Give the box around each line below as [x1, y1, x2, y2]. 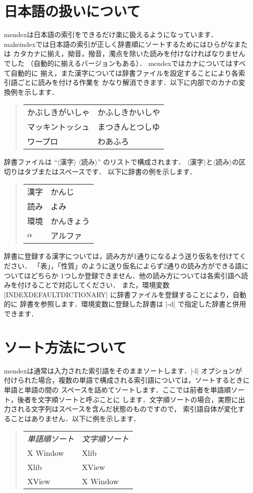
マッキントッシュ [27, 121, 90, 133]
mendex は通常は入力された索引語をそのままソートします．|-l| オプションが [4, 365, 242, 375]
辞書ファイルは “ [4, 157, 58, 167]
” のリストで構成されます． [97, 157, 185, 167]
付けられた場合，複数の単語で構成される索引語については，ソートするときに [4, 375, 250, 385]
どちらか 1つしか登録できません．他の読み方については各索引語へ [31, 270, 241, 280]
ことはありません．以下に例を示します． [10, 413, 141, 423]
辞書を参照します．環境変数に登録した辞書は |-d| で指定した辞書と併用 [20, 299, 246, 309]
